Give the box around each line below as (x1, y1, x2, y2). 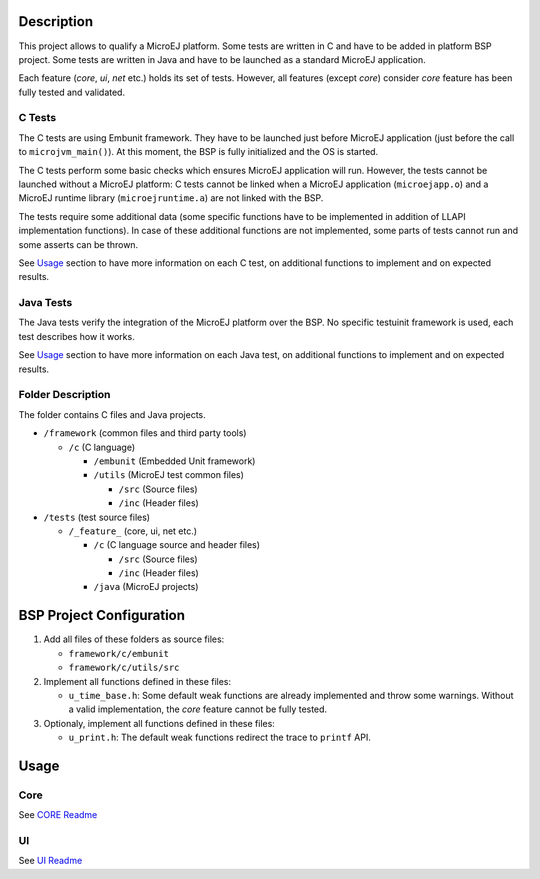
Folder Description (18, 388, 111, 402)
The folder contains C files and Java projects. (18, 408, 207, 420)
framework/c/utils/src (68, 662, 180, 674)
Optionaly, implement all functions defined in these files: (43, 717, 275, 729)
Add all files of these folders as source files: (43, 633, 225, 645)
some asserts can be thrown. (18, 238, 139, 250)
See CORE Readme (18, 809, 98, 821)
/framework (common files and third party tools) (43, 427, 247, 439)
